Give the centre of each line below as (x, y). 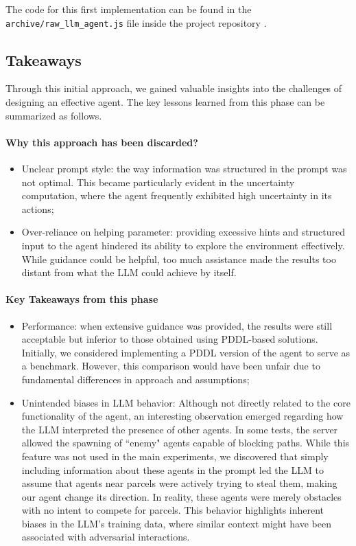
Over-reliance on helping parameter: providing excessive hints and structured (183, 232)
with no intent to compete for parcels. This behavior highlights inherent (173, 510)
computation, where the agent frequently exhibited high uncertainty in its (177, 195)
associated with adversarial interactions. (106, 537)
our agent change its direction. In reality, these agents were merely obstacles (181, 496)
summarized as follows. (54, 115)
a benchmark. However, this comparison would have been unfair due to (171, 366)
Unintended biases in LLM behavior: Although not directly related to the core (186, 402)
